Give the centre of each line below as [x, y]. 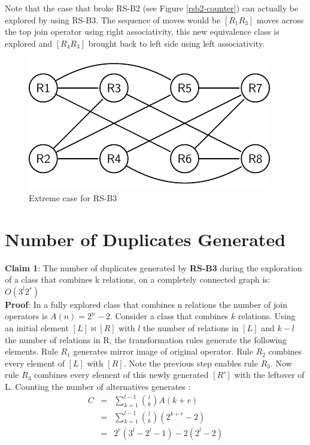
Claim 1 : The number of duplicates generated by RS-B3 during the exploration [154, 267]
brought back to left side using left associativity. [177, 43]
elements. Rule [31, 351]
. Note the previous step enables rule [191, 363]
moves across [280, 19]
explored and [29, 43]
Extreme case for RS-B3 [73, 197]
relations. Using [267, 316]
